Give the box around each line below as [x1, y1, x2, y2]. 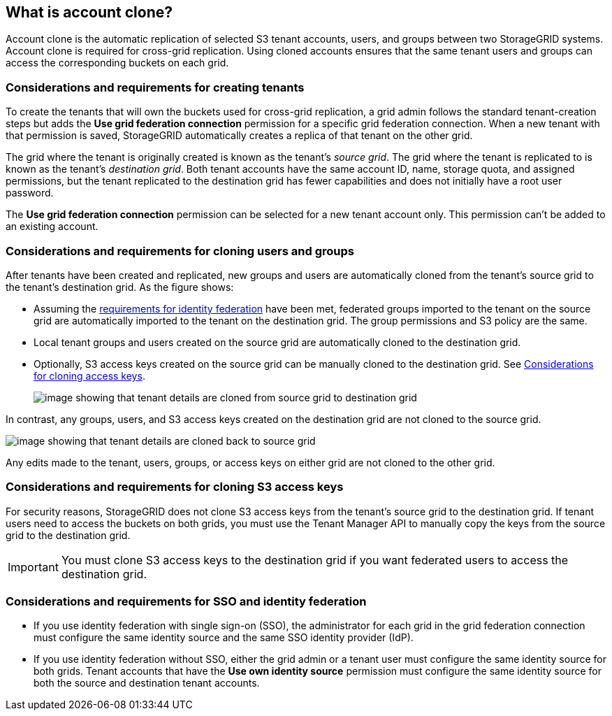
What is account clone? [6, 3, 173, 21]
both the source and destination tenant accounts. [34, 677, 260, 689]
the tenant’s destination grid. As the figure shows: [6, 280, 234, 293]
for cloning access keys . [34, 369, 145, 382]
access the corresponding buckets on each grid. [6, 57, 229, 69]
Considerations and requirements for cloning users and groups [6, 243, 354, 258]
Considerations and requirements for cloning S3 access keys [6, 480, 344, 494]
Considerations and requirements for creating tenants [6, 80, 305, 94]
